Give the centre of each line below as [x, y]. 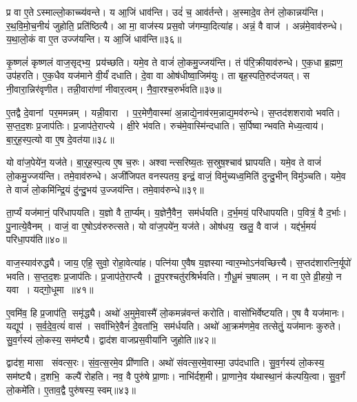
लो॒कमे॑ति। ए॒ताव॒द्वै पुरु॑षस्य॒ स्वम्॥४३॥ [71, 389]
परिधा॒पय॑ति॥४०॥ [37, 239]
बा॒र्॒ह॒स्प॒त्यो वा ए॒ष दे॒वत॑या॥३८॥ [60, 139]
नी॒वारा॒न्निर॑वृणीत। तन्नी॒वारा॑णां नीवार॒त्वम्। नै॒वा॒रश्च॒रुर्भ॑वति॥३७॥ [114, 88]
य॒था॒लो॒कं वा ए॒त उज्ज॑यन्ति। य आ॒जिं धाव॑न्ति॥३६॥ [94, 39]
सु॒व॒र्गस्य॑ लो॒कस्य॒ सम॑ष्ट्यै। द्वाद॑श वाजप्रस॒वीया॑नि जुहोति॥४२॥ [111, 339]
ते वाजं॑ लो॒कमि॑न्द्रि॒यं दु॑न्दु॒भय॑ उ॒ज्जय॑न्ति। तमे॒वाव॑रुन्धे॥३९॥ [105, 189]
